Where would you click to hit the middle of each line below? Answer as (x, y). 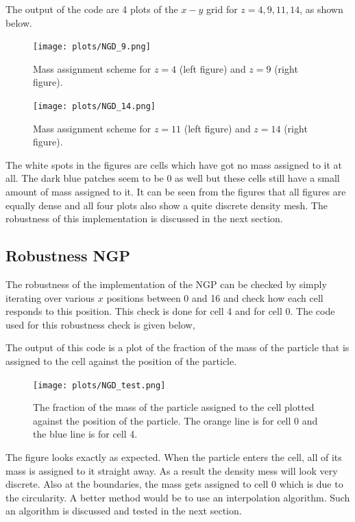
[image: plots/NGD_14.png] (94, 107)
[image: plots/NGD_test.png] (99, 385)
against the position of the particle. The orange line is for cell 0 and (175, 420)
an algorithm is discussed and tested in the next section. (124, 511)
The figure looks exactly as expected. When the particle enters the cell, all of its (174, 457)
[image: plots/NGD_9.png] (92, 47)
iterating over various (50, 297)
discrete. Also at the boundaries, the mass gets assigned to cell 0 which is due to (174, 484)
